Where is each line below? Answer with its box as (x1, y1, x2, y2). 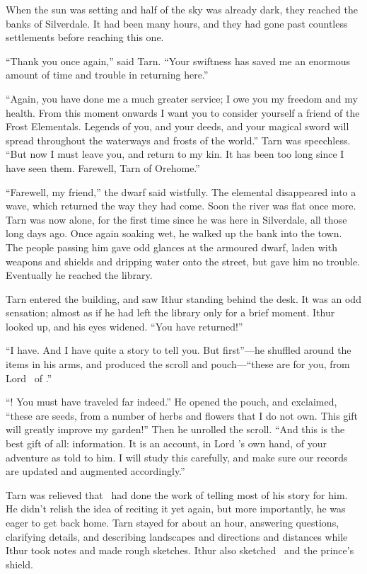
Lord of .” (6, 370, 52, 385)
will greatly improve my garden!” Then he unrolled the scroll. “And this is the (6, 422, 345, 437)
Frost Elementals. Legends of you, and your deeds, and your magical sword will (6, 119, 349, 134)
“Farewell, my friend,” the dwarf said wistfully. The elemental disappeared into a (6, 184, 356, 199)
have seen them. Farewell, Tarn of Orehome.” (6, 160, 200, 175)
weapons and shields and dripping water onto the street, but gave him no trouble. (6, 253, 360, 268)
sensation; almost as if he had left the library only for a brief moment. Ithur (6, 305, 335, 320)
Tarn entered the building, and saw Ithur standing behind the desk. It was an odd (6, 291, 361, 306)
